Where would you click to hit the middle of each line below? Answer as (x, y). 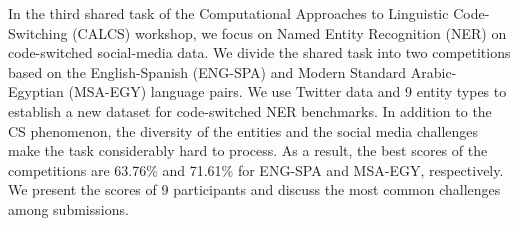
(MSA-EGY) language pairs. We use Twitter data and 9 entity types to (287, 91)
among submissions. (68, 208)
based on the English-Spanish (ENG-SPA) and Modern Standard (207, 71)
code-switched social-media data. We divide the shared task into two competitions (259, 52)
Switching (38, 32)
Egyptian (36, 91)
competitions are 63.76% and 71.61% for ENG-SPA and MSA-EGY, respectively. (256, 169)
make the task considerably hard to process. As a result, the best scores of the (248, 150)
